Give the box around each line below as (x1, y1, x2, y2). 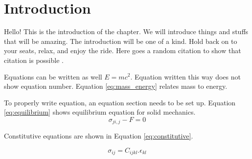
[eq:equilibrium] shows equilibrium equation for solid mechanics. (4, 107, 196, 117)
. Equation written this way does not (130, 71, 241, 81)
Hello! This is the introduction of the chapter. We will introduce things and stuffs (4, 26, 249, 37)
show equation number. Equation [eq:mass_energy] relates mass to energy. (4, 81, 228, 91)
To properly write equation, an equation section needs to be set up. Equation (4, 97, 236, 107)
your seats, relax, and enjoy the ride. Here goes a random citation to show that (4, 45, 241, 56)
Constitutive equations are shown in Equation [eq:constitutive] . (4, 131, 193, 141)
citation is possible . (4, 55, 64, 65)
